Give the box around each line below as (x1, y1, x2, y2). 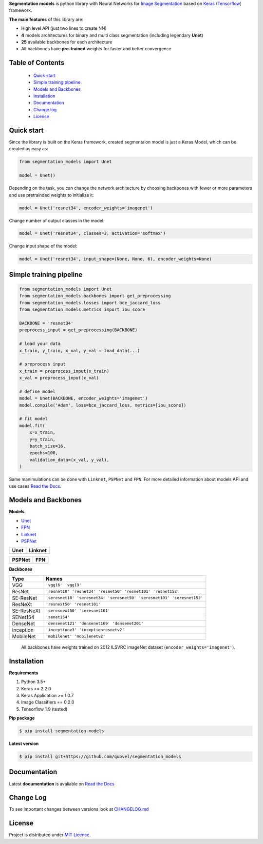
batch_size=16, (29, 443, 66, 449)
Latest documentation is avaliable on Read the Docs (9, 781, 114, 786)
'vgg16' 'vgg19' (45, 583, 82, 588)
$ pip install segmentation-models (19, 728, 104, 734)
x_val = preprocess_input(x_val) (19, 375, 99, 381)
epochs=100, (29, 450, 58, 456)
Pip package (9, 715, 35, 721)
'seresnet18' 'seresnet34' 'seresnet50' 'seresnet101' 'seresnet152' (45, 595, 203, 601)
